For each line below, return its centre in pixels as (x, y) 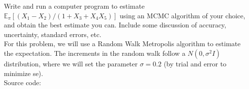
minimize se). (23, 73)
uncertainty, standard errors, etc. (53, 34)
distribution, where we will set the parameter (71, 63)
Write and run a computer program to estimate (74, 6)
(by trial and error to (195, 63)
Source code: (23, 83)
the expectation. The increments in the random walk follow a (95, 53)
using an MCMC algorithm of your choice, (182, 15)
